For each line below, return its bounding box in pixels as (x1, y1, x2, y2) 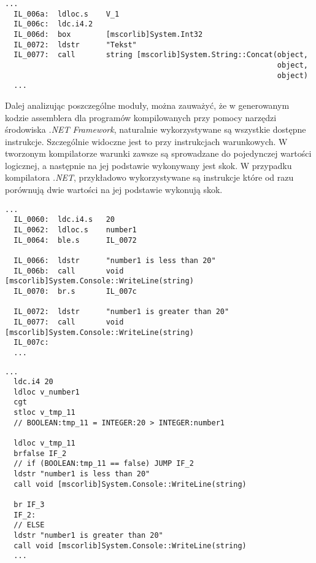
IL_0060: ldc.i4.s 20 (13, 215, 115, 224)
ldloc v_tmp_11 (13, 439, 75, 448)
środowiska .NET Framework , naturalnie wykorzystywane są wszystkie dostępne (5, 123, 306, 136)
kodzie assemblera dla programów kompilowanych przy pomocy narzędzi (5, 111, 277, 124)
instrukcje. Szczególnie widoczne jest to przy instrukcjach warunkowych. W (5, 135, 288, 148)
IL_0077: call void (13, 317, 124, 326)
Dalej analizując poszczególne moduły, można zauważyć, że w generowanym (5, 98, 290, 111)
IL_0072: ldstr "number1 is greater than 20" (13, 307, 229, 317)
